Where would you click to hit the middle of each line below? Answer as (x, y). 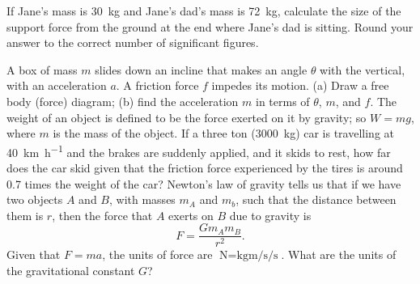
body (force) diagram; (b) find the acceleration (123, 101)
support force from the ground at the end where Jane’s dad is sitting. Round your (210, 26)
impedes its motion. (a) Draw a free (300, 85)
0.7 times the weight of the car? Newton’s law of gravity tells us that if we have (204, 183)
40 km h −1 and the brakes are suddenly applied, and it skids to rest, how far (199, 150)
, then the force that (102, 215)
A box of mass (42, 69)
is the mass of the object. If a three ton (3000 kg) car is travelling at (223, 133)
